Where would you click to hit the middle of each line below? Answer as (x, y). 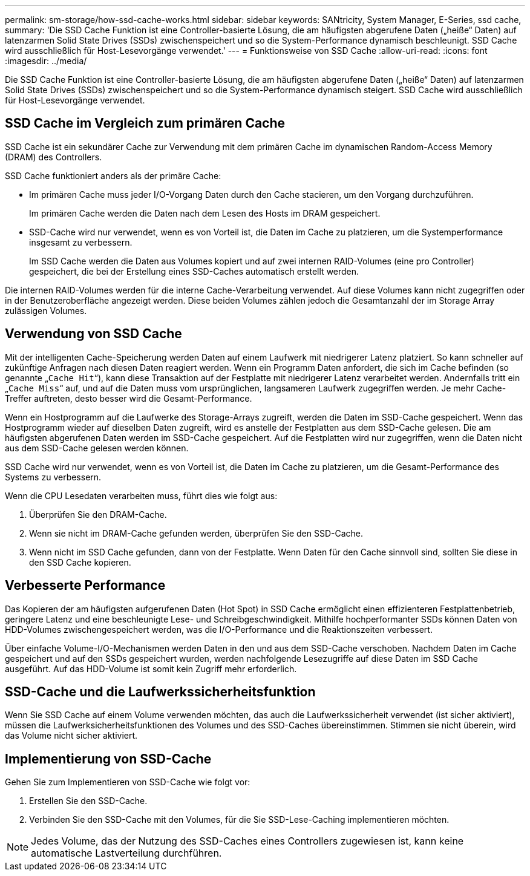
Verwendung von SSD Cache (93, 334)
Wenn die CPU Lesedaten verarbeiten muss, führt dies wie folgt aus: (141, 495)
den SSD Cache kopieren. (80, 562)
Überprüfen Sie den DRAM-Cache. (98, 514)
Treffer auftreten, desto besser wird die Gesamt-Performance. (129, 398)
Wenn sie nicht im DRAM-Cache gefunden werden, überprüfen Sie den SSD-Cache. (196, 533)
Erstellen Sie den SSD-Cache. (88, 801)
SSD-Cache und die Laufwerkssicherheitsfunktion (160, 691)
